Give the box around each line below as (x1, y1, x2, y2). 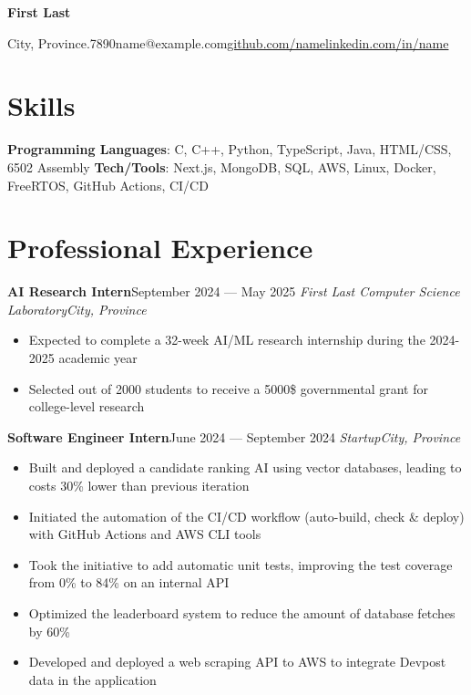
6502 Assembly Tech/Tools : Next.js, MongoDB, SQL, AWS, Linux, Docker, (7, 157, 436, 176)
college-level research (28, 397, 145, 416)
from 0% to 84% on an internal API (28, 573, 230, 592)
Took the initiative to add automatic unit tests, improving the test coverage (28, 555, 453, 574)
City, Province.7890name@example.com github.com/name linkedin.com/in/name (7, 33, 449, 52)
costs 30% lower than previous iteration (28, 475, 250, 494)
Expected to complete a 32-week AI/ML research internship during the (28, 330, 425, 349)
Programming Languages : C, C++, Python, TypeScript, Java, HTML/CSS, (7, 140, 452, 159)
